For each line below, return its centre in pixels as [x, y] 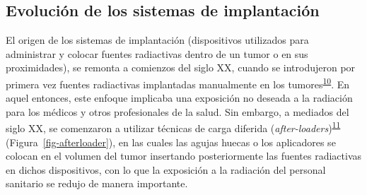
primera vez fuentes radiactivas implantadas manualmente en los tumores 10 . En [178, 83]
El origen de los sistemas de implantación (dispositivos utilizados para [157, 40]
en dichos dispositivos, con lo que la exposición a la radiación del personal [166, 169]
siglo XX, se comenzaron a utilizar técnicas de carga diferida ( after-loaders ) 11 [173, 127]
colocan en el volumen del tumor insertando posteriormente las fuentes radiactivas [184, 156]
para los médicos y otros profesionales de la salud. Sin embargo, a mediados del [177, 111]
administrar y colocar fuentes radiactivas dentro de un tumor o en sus [157, 53]
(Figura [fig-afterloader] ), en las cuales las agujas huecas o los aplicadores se [171, 142]
